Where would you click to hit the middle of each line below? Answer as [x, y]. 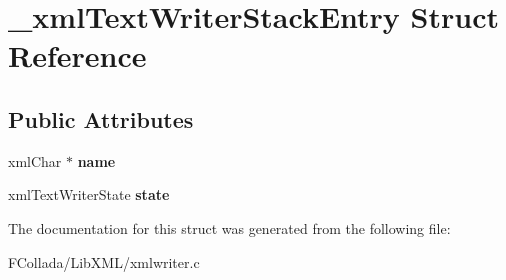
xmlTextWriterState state [89, 194]
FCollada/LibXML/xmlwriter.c [104, 261]
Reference [77, 55]
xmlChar [35, 160]
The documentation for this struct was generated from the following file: [229, 227]
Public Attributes [101, 118]
